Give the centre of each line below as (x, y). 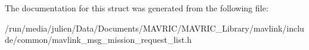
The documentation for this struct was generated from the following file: (137, 8)
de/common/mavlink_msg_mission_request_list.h (98, 40)
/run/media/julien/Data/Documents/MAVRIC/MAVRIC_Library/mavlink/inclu (154, 28)
